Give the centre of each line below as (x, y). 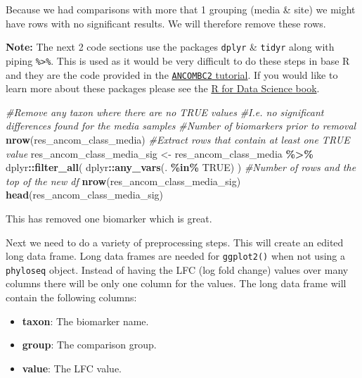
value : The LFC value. (72, 368)
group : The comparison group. (89, 345)
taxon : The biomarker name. (85, 321)
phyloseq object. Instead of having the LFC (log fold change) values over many (177, 269)
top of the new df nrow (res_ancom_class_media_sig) (123, 181)
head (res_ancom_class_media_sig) (84, 195)
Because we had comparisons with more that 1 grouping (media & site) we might (181, 9)
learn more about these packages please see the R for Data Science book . (163, 88)
